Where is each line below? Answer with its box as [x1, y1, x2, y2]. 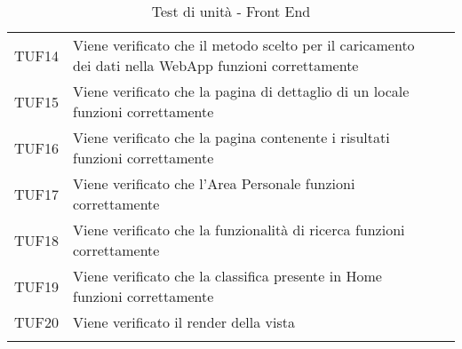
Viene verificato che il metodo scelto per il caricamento [73, 35, 415, 55]
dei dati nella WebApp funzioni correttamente [73, 55, 359, 75]
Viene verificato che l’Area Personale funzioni [73, 173, 355, 194]
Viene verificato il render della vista [73, 312, 296, 332]
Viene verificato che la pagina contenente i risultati [73, 127, 390, 147]
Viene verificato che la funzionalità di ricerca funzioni [73, 219, 405, 240]
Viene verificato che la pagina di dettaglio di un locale [73, 81, 410, 101]
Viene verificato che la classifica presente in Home [73, 266, 382, 286]
